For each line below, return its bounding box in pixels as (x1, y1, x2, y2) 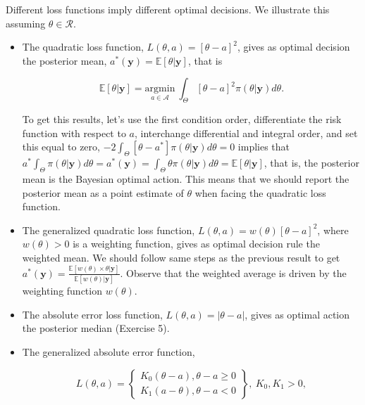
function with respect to (22, 125, 126, 140)
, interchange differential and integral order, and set (135, 125, 358, 140)
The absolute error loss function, (22, 307, 163, 321)
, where (317, 222, 349, 237)
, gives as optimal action (245, 307, 350, 321)
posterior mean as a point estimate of (22, 185, 184, 200)
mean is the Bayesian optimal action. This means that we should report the (22, 171, 349, 186)
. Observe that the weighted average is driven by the (120, 265, 347, 280)
